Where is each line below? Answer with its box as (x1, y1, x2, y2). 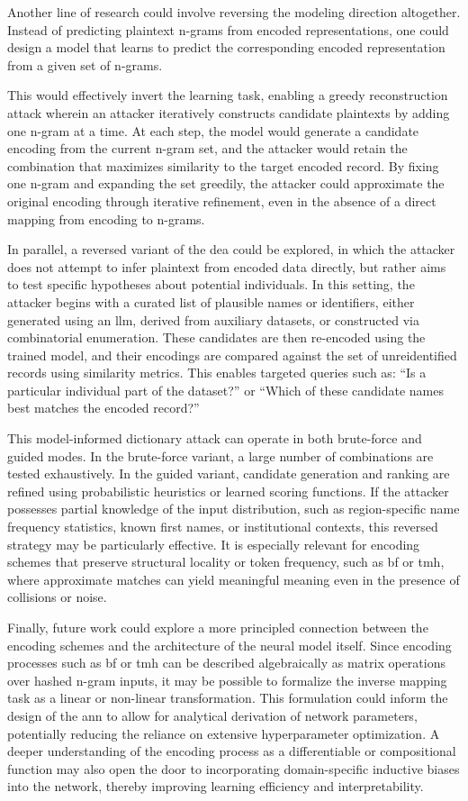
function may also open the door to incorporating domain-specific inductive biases (7, 759, 460, 778)
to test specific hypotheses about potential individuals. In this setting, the (7, 275, 415, 294)
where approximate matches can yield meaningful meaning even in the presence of (7, 569, 460, 588)
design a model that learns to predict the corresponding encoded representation (7, 38, 445, 57)
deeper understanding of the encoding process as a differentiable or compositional (7, 742, 456, 760)
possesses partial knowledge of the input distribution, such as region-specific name (7, 499, 460, 518)
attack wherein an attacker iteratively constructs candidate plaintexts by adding (7, 103, 450, 122)
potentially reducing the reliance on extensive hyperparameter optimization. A (7, 724, 440, 742)
